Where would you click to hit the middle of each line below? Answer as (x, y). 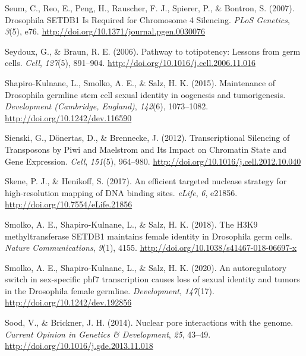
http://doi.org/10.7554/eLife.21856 (69, 204)
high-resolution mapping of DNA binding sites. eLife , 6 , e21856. (121, 192)
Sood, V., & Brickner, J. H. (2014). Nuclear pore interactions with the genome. (149, 322)
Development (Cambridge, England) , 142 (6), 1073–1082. (107, 106)
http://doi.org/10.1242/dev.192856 (68, 302)
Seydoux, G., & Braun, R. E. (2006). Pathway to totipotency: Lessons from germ (153, 51)
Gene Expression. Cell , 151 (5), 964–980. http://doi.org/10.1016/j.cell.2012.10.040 (153, 161)
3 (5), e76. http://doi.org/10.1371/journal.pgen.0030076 (105, 31)
